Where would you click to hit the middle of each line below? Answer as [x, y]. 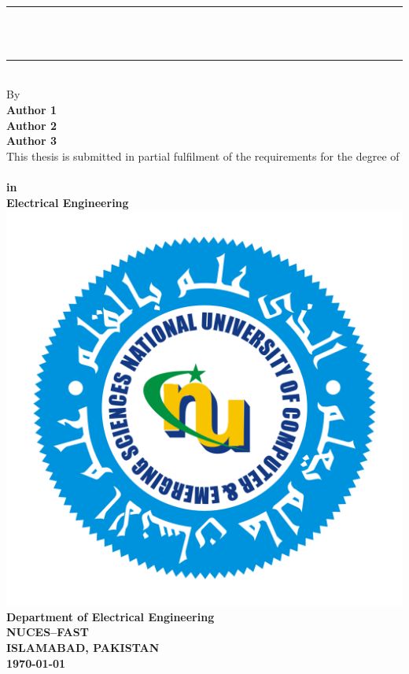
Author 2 [31, 125]
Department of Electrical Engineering [111, 616]
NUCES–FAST [48, 632]
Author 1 [31, 109]
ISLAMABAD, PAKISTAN [83, 647]
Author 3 [31, 141]
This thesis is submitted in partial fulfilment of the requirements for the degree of [203, 156]
